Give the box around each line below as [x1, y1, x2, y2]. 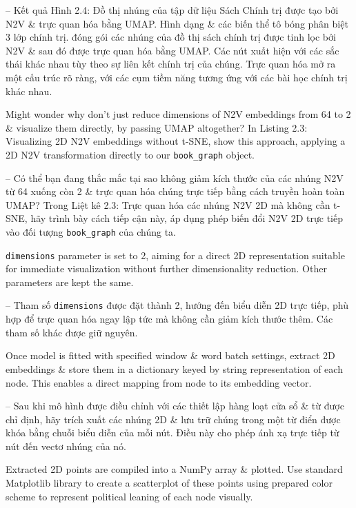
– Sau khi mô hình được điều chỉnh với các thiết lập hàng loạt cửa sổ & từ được [6, 398, 344, 413]
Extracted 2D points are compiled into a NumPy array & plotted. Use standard [6, 462, 343, 476]
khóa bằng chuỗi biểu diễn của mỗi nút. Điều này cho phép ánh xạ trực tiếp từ [6, 425, 339, 440]
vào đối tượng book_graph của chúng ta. [6, 224, 176, 238]
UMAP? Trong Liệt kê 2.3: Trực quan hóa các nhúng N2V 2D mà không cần [6, 197, 330, 212]
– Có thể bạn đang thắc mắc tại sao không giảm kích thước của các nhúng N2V [6, 170, 344, 185]
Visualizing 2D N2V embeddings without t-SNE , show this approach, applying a [6, 134, 346, 148]
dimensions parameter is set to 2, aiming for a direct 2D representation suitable [6, 247, 345, 262]
